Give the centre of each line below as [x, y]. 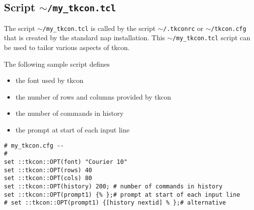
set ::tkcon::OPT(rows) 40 [48, 170]
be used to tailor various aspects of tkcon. [67, 47]
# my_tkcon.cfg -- [34, 145]
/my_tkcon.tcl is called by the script [99, 28]
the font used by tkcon [49, 80]
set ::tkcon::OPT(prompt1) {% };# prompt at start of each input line [122, 195]
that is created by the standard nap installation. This [85, 38]
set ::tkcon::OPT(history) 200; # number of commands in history [113, 186]
